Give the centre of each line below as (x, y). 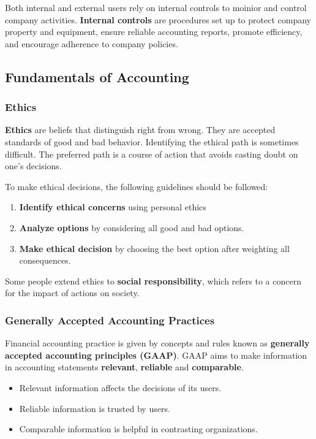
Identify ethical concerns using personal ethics (113, 207)
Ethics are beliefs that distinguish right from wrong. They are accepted (140, 130)
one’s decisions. (33, 166)
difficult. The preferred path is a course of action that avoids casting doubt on (152, 154)
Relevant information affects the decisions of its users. (120, 387)
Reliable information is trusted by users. (95, 408)
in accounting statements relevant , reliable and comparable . (124, 367)
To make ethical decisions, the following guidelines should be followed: (137, 186)
